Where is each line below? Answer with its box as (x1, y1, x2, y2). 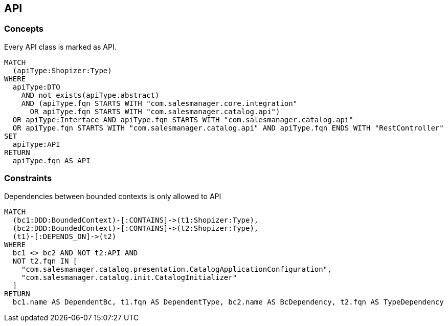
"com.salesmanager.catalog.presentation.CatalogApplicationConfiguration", (21, 265, 332, 273)
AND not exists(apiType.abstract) (21, 91, 160, 99)
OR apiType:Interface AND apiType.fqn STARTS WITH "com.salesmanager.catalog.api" (12, 115, 353, 124)
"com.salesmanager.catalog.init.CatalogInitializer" (21, 273, 237, 281)
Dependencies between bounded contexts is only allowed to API (4, 191, 221, 201)
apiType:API (12, 140, 60, 148)
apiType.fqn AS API (12, 156, 91, 165)
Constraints (4, 173, 52, 184)
